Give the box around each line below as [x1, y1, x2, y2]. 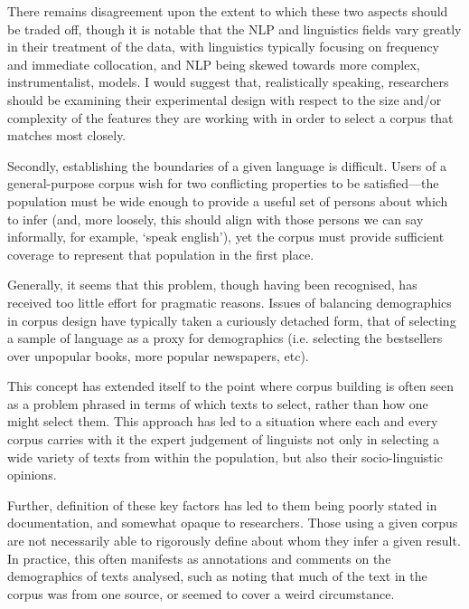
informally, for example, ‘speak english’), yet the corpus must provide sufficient [7, 227, 445, 246]
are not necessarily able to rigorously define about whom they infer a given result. [7, 531, 461, 550]
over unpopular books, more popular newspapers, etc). [7, 346, 309, 365]
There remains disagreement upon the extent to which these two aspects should [7, 2, 448, 20]
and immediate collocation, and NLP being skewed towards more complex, [7, 54, 420, 73]
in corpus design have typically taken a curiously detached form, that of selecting [7, 310, 456, 329]
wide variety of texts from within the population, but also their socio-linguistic [7, 447, 443, 466]
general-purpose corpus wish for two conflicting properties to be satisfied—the [7, 174, 439, 193]
